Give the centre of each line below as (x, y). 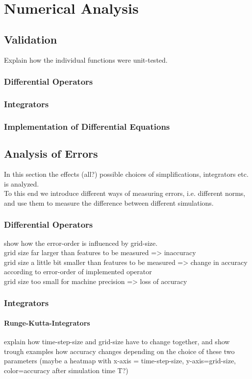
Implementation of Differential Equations (87, 126)
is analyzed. (22, 183)
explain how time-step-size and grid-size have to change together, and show (117, 342)
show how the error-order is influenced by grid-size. (81, 243)
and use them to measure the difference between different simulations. (109, 202)
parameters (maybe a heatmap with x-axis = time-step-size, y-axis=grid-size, (120, 361)
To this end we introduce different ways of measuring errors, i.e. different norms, (125, 193)
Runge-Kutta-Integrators (47, 322)
